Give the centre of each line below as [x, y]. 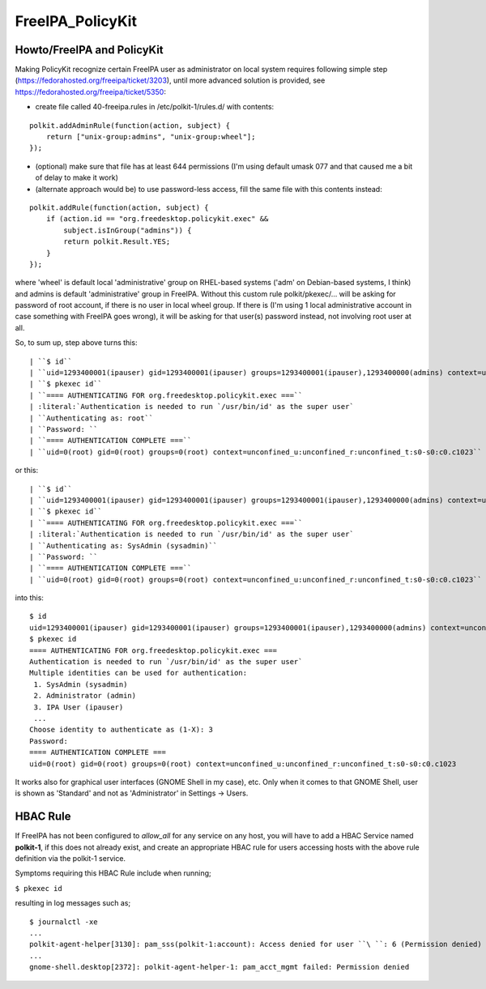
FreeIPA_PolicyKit [76, 21]
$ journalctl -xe [64, 922]
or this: [27, 471]
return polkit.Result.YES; [117, 242]
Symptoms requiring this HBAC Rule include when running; [113, 873]
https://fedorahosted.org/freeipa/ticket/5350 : [90, 92]
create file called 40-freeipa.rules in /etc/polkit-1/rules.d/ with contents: [155, 107]
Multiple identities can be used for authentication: [138, 673]
